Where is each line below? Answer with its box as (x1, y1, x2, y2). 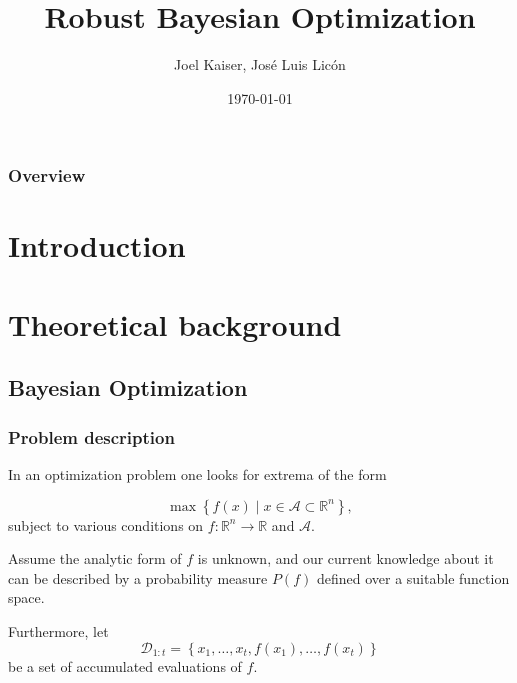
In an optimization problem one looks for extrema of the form (8, 463, 387, 484)
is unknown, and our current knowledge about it (197, 548, 494, 569)
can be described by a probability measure (8, 567, 268, 588)
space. (8, 587, 45, 608)
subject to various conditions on (8, 514, 204, 535)
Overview (8, 163, 86, 188)
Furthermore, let (8, 620, 109, 641)
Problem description (8, 424, 175, 449)
